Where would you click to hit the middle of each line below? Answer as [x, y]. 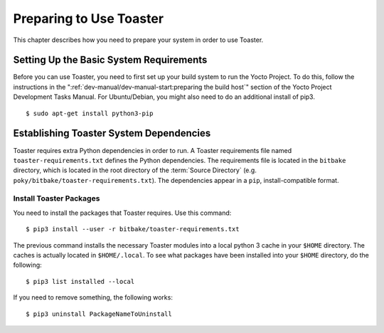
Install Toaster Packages [57, 199]
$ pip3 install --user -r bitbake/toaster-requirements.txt [133, 229]
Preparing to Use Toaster [88, 18]
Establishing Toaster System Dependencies [112, 133]
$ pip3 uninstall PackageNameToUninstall [99, 314]
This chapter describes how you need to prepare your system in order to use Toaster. [138, 40]
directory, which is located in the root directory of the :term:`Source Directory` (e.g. [135, 170]
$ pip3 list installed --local [80, 281]
